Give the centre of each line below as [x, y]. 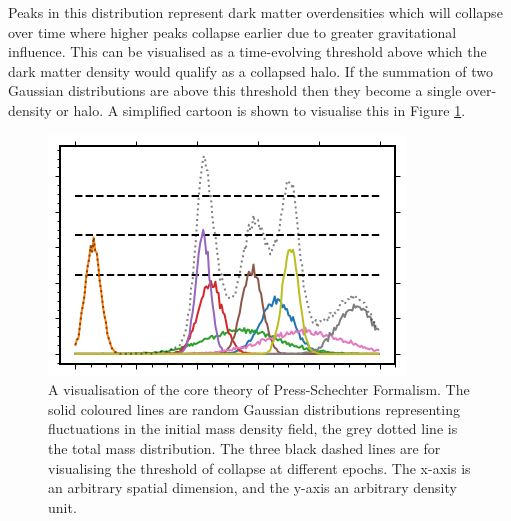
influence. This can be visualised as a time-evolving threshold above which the [247, 51]
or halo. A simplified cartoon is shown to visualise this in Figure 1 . [261, 109]
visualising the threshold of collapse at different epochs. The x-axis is [259, 467]
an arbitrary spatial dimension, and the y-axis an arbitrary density [252, 487]
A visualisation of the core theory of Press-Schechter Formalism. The [259, 389]
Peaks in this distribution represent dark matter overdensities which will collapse [255, 12]
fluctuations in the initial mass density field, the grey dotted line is [253, 428]
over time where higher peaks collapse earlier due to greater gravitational [232, 31]
